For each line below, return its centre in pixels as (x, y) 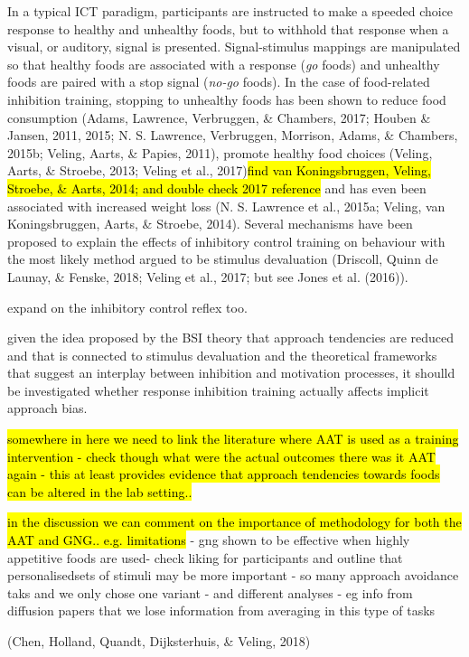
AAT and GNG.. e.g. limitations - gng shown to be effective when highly (209, 540)
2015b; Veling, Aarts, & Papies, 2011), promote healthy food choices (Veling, (220, 152)
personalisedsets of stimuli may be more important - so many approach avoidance (233, 575)
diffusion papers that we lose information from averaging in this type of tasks (221, 610)
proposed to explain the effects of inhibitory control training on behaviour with (226, 241)
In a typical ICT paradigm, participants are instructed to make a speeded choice (230, 11)
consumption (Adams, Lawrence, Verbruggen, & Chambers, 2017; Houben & (219, 117)
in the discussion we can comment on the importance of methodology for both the (234, 522)
